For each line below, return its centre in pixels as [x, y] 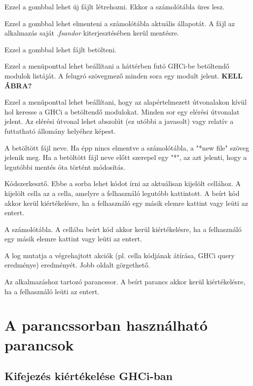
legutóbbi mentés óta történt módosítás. [65, 167]
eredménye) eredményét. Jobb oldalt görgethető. [77, 265]
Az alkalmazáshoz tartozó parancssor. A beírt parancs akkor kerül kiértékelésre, [125, 282]
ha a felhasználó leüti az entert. [52, 291]
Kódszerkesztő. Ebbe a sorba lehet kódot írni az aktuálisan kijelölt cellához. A [123, 183]
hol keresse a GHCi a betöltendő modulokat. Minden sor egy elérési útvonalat [122, 111]
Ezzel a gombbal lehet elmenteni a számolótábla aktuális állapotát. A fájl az [120, 23]
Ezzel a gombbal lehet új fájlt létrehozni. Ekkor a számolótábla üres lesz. [115, 6]
